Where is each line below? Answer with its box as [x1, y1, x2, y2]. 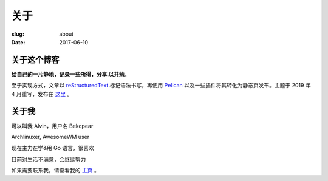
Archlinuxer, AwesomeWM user [11, 133, 90, 140]
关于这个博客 [11, 55, 60, 65]
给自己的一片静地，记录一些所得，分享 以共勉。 [11, 70, 130, 78]
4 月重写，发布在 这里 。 [11, 90, 73, 97]
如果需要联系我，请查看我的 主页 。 [11, 167, 100, 174]
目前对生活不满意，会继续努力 [11, 155, 86, 163]
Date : [11, 38, 26, 46]
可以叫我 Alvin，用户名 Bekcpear [11, 122, 94, 129]
